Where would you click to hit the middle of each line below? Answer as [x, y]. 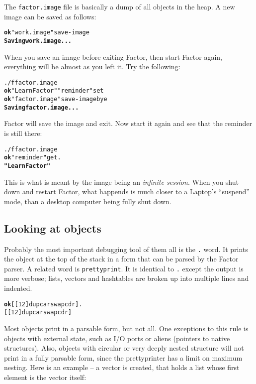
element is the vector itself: [45, 377]
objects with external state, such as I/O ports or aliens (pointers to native [117, 338]
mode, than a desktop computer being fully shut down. [88, 201]
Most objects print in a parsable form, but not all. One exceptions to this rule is [126, 328]
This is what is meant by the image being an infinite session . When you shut [121, 182]
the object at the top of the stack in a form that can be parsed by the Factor [121, 259]
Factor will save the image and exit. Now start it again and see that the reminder [128, 123]
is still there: [23, 133]
